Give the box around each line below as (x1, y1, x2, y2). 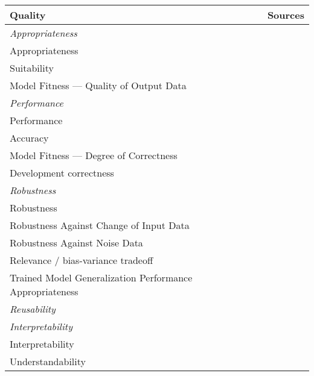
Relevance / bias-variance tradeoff (10, 253, 153, 267)
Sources (267, 8, 304, 22)
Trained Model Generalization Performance (10, 271, 193, 284)
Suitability (10, 61, 54, 75)
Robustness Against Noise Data (10, 236, 143, 249)
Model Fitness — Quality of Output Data (10, 78, 187, 92)
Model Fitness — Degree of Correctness (10, 148, 178, 162)
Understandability (10, 354, 86, 368)
